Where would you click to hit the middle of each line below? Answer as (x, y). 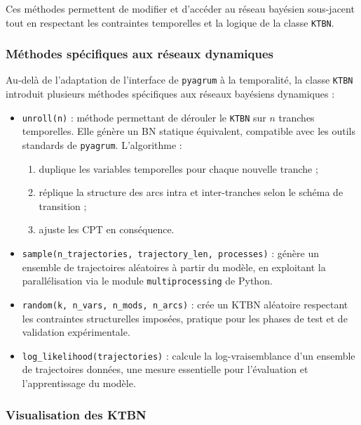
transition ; (63, 205)
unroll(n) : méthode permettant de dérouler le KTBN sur (144, 117)
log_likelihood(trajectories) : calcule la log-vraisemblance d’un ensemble (189, 355)
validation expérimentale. (76, 332)
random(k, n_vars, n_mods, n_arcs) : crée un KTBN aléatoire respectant (185, 304)
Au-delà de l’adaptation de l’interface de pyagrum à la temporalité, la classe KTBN (179, 80)
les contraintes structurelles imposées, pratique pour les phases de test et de (185, 318)
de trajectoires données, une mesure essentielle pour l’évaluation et (165, 369)
